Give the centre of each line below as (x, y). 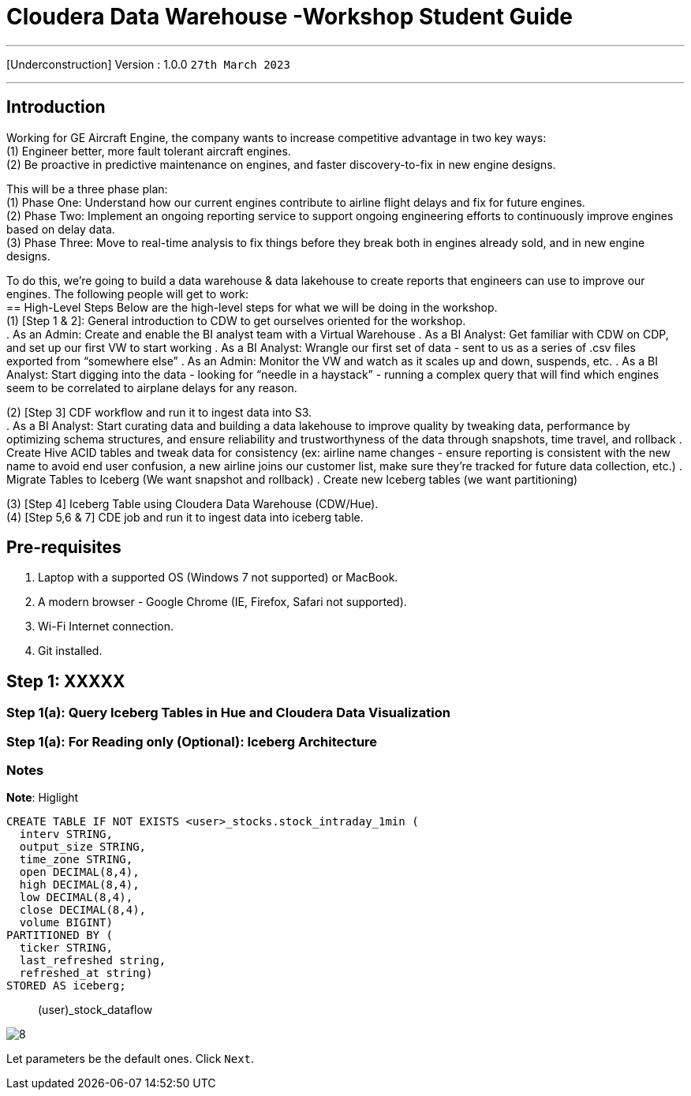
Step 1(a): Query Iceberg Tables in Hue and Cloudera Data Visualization (228, 713)
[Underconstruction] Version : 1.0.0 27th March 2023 (148, 64)
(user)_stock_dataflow (95, 1010)
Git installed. (70, 651)
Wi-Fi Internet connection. (106, 627)
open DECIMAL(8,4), (79, 872)
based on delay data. (61, 229)
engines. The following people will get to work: (127, 294)
